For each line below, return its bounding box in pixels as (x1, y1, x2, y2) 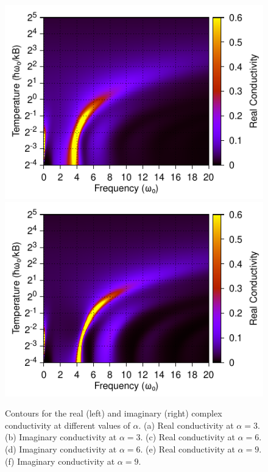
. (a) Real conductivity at (138, 418, 234, 431)
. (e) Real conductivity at (140, 442, 235, 455)
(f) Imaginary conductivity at (5, 454, 115, 467)
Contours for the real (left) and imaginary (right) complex (5, 407, 222, 420)
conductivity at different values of (5, 418, 130, 431)
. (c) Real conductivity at (140, 431, 235, 443)
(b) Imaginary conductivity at (5, 431, 117, 443)
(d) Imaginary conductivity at (5, 442, 117, 455)
